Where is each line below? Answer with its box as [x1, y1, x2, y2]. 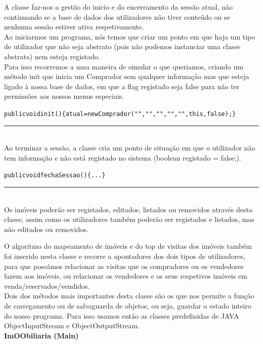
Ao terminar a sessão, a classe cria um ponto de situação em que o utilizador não [4, 142, 255, 153]
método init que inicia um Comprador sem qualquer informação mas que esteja [4, 71, 249, 82]
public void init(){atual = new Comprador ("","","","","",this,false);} [4, 110, 236, 118]
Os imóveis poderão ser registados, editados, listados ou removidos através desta [4, 204, 252, 214]
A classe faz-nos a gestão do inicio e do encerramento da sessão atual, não [4, 2, 233, 12]
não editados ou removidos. [4, 223, 89, 234]
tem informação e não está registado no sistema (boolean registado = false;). [4, 152, 241, 163]
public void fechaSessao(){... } [4, 172, 106, 179]
